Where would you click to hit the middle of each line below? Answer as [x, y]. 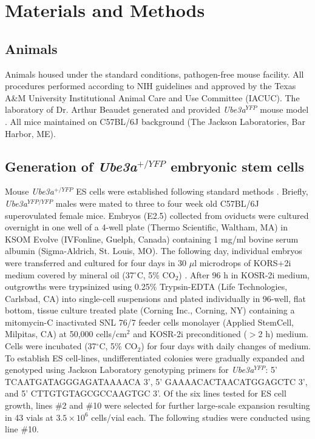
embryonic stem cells [238, 166]
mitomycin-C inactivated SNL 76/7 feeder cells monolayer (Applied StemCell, [149, 322]
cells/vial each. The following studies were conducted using [201, 417]
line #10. [22, 429]
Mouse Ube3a [29, 191]
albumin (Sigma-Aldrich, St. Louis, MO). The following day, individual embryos [154, 251]
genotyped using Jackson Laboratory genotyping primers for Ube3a [130, 370]
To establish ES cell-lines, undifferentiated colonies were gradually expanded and [155, 357]
